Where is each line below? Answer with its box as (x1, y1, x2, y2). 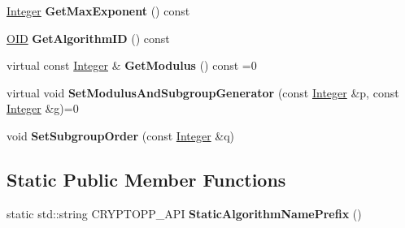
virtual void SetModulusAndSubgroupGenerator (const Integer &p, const (7, 84, 399, 101)
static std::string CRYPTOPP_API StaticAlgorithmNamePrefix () (7, 204, 362, 222)
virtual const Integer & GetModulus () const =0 (7, 57, 257, 74)
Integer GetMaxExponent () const (7, 2, 190, 19)
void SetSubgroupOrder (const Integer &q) (7, 127, 235, 144)
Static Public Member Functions (7, 166, 286, 191)
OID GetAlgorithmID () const (7, 29, 170, 46)
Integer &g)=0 (7, 100, 79, 117)
